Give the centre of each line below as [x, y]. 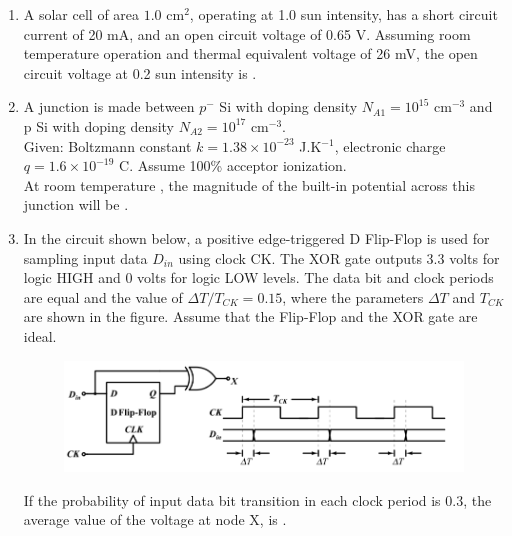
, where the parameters [353, 296]
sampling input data [85, 257]
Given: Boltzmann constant [107, 145]
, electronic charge [390, 145]
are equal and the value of [103, 296]
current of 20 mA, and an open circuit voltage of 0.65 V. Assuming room [247, 33]
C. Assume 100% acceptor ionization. [233, 165]
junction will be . [76, 204]
